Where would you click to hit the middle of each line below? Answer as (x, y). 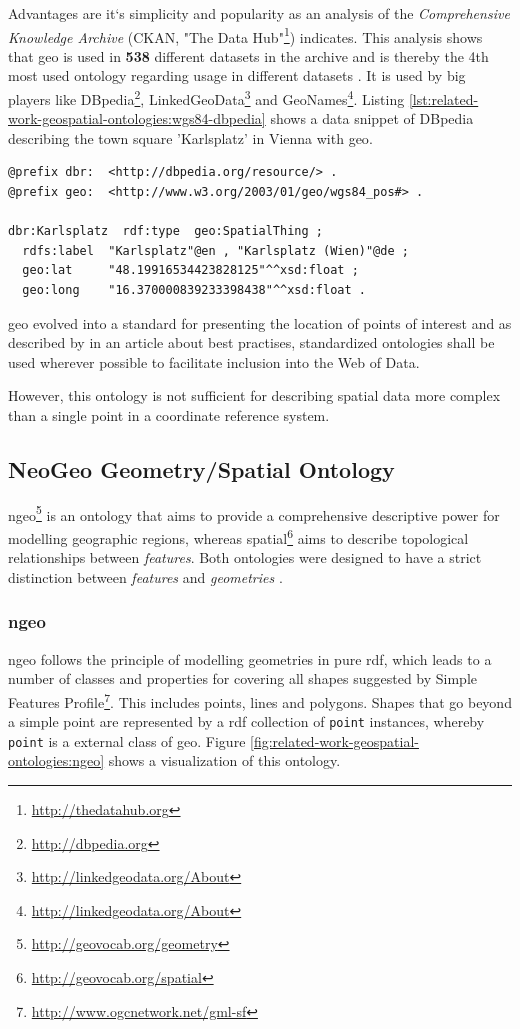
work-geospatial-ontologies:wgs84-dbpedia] (137, 118)
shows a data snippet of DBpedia (372, 118)
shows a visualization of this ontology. (224, 760)
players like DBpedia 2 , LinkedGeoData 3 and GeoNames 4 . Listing (206, 97)
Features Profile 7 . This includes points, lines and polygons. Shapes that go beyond (260, 700)
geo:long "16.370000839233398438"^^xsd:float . (194, 290)
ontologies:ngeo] (56, 760)
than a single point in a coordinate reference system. (169, 415)
